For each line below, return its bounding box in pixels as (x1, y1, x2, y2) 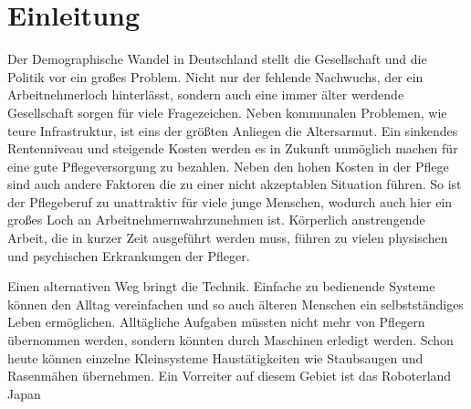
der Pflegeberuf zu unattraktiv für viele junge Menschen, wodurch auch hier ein (7, 192, 453, 211)
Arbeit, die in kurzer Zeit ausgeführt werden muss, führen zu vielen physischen (7, 228, 448, 247)
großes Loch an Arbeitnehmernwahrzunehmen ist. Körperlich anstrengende (7, 210, 425, 229)
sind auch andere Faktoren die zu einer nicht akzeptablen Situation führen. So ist (7, 174, 462, 194)
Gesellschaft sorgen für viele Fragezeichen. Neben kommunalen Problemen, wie (7, 102, 447, 121)
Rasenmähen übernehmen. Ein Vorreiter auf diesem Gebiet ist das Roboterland (7, 366, 452, 385)
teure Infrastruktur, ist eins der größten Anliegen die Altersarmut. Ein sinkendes (7, 121, 458, 140)
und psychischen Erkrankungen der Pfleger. (7, 246, 250, 265)
